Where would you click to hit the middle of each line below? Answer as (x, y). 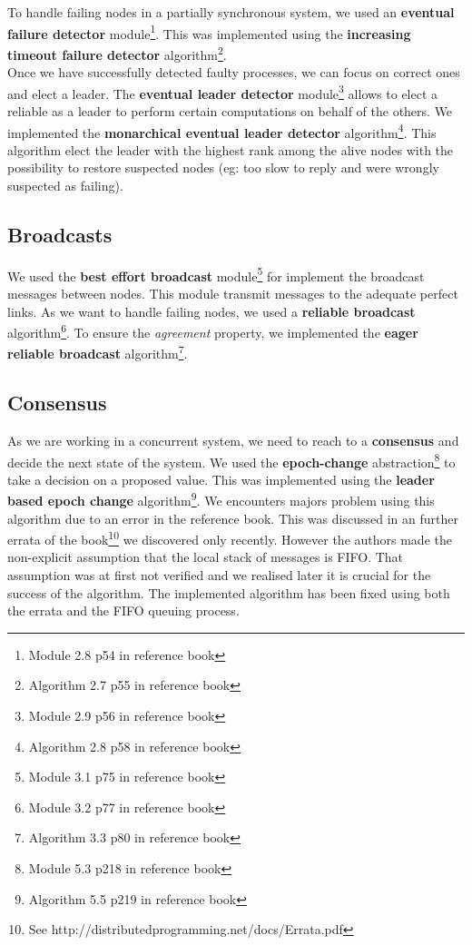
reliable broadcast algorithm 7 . (98, 352)
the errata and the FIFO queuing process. (123, 610)
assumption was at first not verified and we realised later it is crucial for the (219, 575)
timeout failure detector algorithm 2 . (117, 53)
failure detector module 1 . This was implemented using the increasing (209, 32)
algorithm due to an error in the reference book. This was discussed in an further (233, 518)
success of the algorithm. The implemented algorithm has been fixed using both (229, 592)
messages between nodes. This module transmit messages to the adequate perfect (233, 294)
